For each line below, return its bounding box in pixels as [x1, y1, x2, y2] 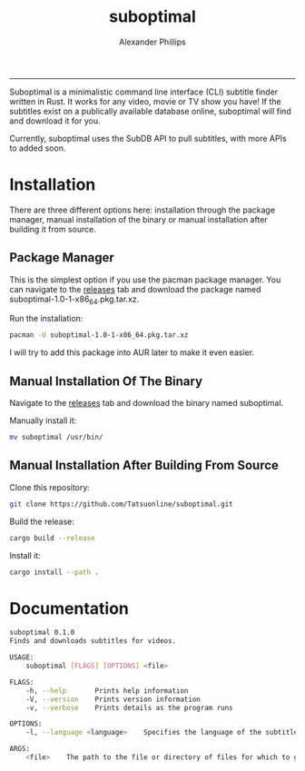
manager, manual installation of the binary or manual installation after [9, 213, 268, 224]
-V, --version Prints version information [25, 695, 202, 704]
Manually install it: [9, 415, 77, 426]
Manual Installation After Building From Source [9, 458, 280, 473]
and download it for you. [9, 115, 101, 126]
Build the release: [9, 516, 75, 527]
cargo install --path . [9, 568, 100, 577]
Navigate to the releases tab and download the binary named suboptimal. [9, 398, 284, 409]
